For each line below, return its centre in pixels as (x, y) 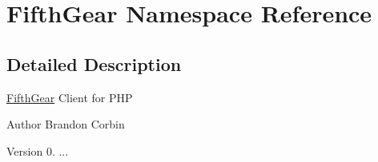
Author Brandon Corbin (66, 124)
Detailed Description (94, 63)
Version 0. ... (38, 150)
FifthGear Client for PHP (70, 97)
